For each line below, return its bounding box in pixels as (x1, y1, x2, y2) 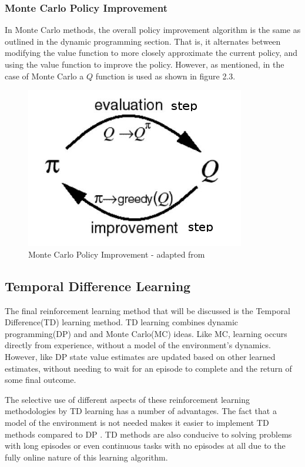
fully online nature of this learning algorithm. (5, 451, 168, 463)
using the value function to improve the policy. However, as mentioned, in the (5, 58, 284, 70)
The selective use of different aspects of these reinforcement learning (5, 393, 250, 405)
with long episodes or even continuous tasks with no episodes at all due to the (5, 439, 286, 452)
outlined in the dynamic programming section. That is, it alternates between (5, 35, 281, 47)
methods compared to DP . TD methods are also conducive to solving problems (5, 428, 292, 440)
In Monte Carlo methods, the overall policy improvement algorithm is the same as (5, 24, 301, 36)
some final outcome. (5, 373, 76, 386)
